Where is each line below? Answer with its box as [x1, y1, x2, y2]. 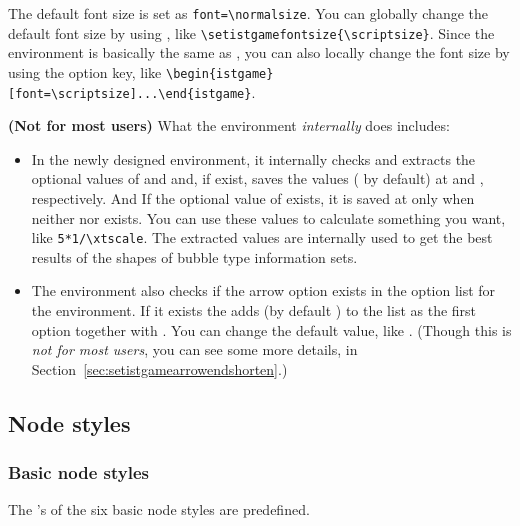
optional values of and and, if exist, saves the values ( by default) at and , [31, 168, 484, 189]
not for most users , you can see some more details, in [31, 339, 358, 360]
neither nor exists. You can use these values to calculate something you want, [31, 207, 506, 228]
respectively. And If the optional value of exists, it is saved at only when [31, 188, 475, 208]
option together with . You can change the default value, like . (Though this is [31, 319, 512, 340]
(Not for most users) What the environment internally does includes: [8, 115, 450, 136]
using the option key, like [8, 61, 162, 82]
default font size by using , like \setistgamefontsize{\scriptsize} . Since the [8, 22, 495, 43]
